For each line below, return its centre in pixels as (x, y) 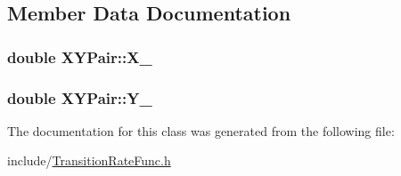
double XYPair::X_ (80, 56)
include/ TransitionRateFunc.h (89, 160)
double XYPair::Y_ (80, 97)
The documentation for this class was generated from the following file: (201, 130)
